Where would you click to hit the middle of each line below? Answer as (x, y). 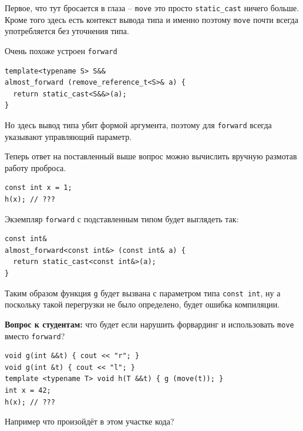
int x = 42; (28, 390)
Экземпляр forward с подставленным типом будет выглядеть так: (122, 218)
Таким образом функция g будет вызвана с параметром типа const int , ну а (143, 293)
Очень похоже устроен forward (61, 50)
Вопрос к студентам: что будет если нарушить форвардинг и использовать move (149, 324)
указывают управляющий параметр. (68, 136)
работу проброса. (36, 167)
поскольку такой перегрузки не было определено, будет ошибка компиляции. (142, 304)
